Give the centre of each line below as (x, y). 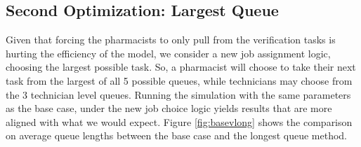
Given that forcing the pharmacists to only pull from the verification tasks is (171, 40)
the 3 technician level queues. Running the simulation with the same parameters (178, 94)
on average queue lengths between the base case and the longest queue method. (177, 135)
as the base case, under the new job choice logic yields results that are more (169, 108)
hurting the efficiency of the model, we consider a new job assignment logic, (168, 53)
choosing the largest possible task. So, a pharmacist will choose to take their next (181, 67)
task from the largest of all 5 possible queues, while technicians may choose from (179, 80)
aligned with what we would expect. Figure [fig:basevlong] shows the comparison (179, 121)
